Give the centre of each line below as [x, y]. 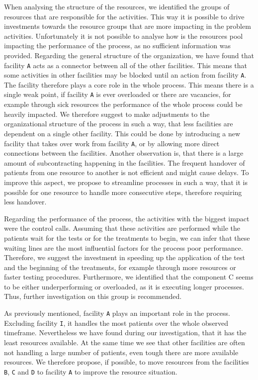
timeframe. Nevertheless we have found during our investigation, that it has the [125, 332]
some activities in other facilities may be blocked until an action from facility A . [125, 75]
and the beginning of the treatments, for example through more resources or [120, 267]
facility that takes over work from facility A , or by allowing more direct [112, 143]
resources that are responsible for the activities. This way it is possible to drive [124, 16]
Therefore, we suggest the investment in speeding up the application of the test [125, 257]
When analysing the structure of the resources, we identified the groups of [117, 6]
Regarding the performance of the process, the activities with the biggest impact [127, 218]
